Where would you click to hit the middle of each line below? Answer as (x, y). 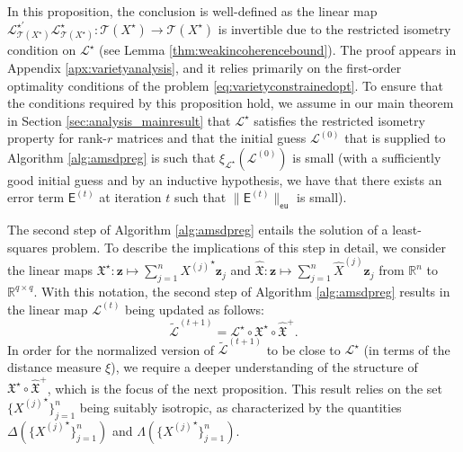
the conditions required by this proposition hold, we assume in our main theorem (231, 103)
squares (27, 247)
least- (407, 230)
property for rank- (58, 138)
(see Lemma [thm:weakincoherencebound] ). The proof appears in (278, 50)
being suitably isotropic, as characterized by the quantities (240, 407)
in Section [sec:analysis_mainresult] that (119, 120)
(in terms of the (407, 349)
